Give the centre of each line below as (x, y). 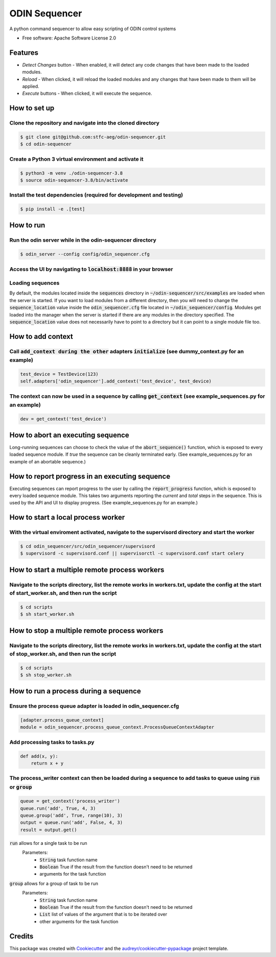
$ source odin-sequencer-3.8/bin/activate (74, 180)
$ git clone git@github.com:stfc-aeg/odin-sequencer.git (93, 137)
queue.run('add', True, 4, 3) (58, 808)
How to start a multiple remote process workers (87, 570)
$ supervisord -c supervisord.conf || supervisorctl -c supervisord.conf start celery (132, 554)
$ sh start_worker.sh (47, 614)
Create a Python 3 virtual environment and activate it (76, 159)
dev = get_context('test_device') (63, 419)
